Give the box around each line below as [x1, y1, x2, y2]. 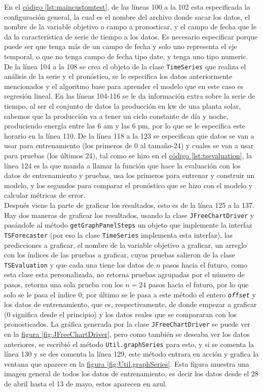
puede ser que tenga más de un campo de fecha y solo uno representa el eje [4, 41, 237, 52]
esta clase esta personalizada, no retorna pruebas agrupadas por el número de [4, 269, 245, 280]
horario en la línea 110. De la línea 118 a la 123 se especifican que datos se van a [4, 130, 254, 141]
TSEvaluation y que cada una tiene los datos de [4, 259, 154, 270]
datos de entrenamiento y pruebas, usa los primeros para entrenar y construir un [4, 170, 255, 181]
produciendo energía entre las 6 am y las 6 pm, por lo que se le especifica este [4, 120, 245, 131]
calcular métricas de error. [4, 190, 86, 200]
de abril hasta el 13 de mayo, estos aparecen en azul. [4, 378, 167, 389]
